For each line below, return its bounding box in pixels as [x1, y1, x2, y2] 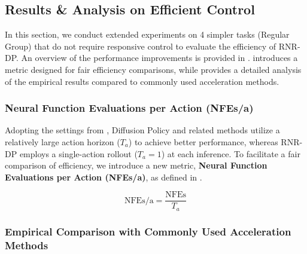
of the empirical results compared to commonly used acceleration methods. [5, 75, 279, 87]
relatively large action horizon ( [5, 135, 120, 148]
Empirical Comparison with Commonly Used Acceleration [5, 224, 291, 238]
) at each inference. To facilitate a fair [161, 147, 300, 160]
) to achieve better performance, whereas [128, 135, 278, 148]
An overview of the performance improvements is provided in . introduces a [21, 51, 298, 64]
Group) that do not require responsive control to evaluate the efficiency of [5, 39, 276, 52]
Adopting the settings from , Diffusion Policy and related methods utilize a [5, 124, 280, 136]
